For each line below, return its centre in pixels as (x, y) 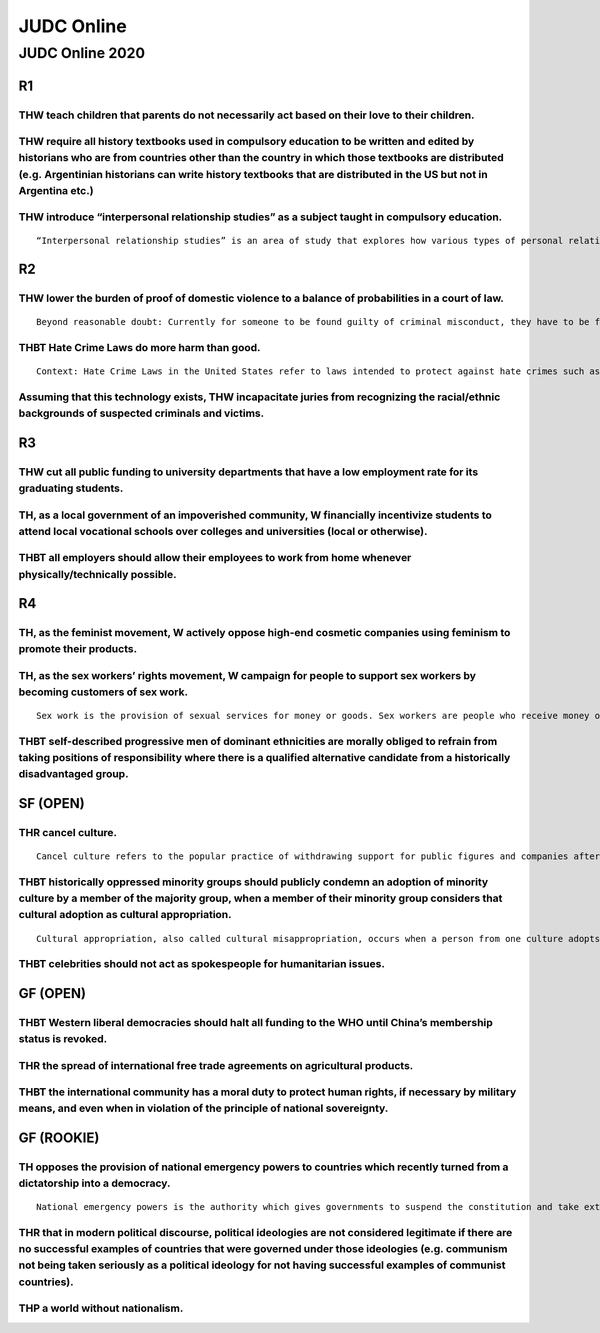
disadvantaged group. (73, 774)
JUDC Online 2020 (81, 53)
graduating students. (71, 488)
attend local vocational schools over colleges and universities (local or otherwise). (223, 531)
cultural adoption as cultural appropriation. (125, 915)
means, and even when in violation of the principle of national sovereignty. (203, 1108)
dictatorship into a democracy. (94, 1183)
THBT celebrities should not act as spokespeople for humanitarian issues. (201, 964)
